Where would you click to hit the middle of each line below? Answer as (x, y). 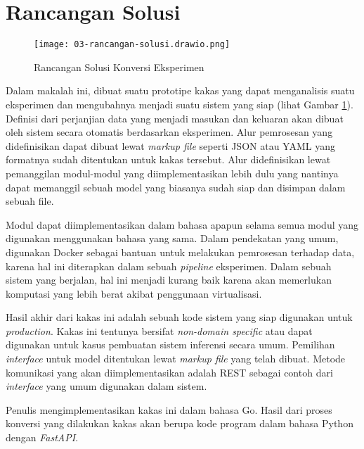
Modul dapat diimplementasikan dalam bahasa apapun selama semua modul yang (182, 224)
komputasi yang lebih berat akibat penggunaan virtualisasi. (134, 293)
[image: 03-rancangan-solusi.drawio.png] (132, 45)
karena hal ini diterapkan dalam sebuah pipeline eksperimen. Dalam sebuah (169, 266)
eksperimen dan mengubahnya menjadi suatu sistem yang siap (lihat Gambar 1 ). (180, 104)
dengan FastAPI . (42, 437)
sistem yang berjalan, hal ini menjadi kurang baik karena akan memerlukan (169, 280)
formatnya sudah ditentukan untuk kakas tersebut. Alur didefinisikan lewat (168, 159)
